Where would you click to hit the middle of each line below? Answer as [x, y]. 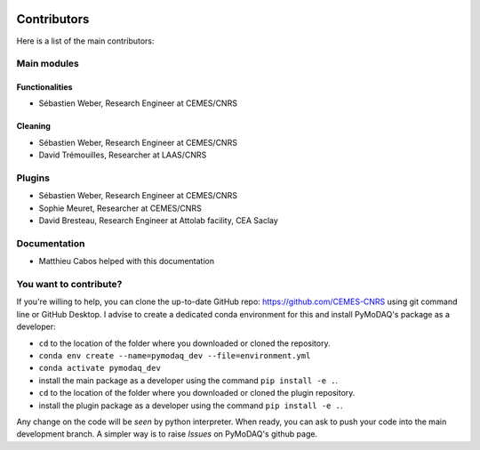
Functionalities [44, 87]
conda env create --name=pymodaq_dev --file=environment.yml [175, 356]
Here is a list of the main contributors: [85, 41]
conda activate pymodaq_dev [100, 368]
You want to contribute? [69, 285]
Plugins [33, 178]
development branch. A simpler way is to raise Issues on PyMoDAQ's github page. [167, 434]
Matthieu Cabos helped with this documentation [127, 261]
